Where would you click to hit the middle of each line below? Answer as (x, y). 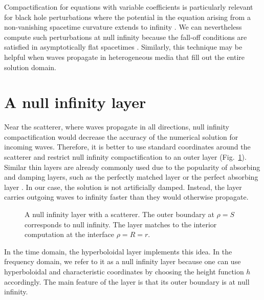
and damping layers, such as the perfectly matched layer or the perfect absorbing (131, 177)
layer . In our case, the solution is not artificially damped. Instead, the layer (123, 187)
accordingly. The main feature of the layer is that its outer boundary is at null (127, 281)
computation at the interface (70, 234)
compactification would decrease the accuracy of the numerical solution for (121, 136)
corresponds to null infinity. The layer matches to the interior (121, 224)
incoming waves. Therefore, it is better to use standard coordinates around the (127, 147)
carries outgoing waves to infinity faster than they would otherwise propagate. (126, 197)
